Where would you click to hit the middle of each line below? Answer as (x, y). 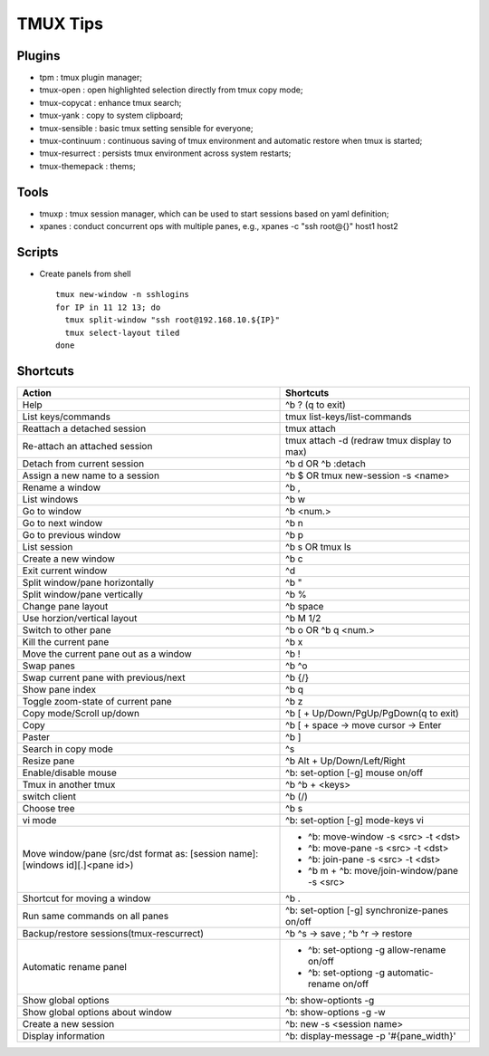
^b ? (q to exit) (316, 405)
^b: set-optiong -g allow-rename (377, 949)
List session (48, 546)
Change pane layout (65, 606)
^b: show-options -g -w (336, 1012)
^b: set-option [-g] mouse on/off (355, 773)
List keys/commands (66, 417)
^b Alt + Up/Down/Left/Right (346, 761)
